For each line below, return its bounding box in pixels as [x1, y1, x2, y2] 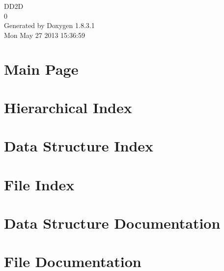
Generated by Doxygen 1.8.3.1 [4, 20, 95, 30]
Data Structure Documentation [4, 213, 221, 233]
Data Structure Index [4, 136, 154, 156]
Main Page [4, 59, 79, 79]
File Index [4, 174, 75, 194]
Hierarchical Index [4, 97, 132, 117]
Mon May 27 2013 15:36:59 [4, 30, 85, 40]
